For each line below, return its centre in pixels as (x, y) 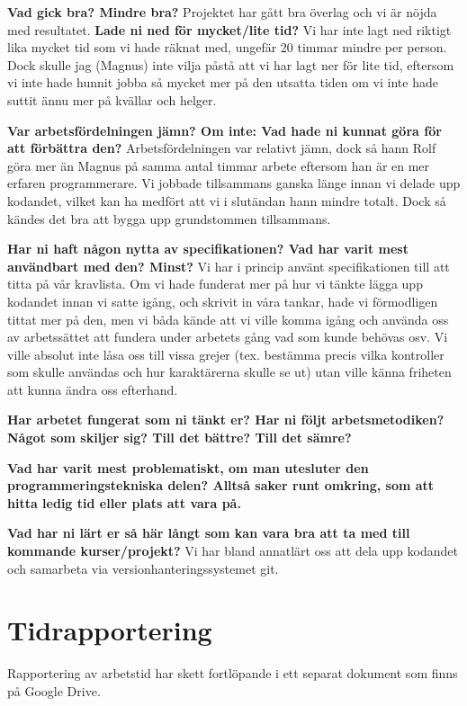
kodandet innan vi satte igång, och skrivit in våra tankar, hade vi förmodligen (223, 301)
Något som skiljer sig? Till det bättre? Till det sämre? (180, 438)
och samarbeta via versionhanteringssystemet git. (143, 568)
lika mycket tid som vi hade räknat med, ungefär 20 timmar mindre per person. (227, 47)
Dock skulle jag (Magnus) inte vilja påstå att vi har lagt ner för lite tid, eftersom (231, 64)
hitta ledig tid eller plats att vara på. (124, 502)
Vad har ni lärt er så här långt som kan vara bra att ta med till (209, 533)
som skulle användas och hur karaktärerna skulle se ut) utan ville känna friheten (229, 372)
